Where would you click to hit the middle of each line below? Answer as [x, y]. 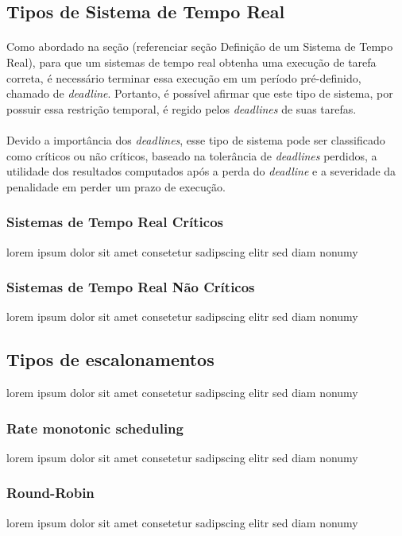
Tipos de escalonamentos [110, 359]
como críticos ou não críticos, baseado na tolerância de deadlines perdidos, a [192, 155]
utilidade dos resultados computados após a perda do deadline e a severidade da [201, 171]
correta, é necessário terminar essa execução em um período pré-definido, [184, 77]
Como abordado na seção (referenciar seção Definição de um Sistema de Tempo [200, 46]
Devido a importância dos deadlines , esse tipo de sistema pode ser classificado [196, 139]
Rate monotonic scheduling [95, 428]
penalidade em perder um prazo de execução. [116, 186]
